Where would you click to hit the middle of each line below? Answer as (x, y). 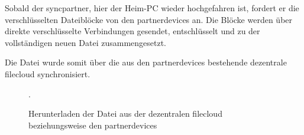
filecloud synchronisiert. (48, 73)
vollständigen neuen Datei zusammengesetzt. (86, 42)
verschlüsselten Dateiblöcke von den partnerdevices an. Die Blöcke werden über (149, 19)
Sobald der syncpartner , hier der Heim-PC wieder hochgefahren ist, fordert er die (152, 8)
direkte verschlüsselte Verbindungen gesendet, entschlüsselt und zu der (132, 31)
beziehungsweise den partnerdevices (93, 125)
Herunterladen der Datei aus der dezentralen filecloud (125, 113)
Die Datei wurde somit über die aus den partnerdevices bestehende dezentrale (146, 62)
